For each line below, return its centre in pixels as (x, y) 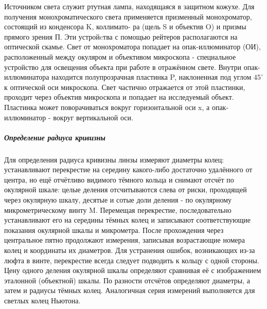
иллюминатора (27, 77)
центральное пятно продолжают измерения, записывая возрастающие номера (124, 240)
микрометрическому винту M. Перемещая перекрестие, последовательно (118, 210)
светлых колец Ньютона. (42, 300)
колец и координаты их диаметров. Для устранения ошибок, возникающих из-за (130, 250)
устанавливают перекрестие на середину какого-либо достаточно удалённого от (128, 169)
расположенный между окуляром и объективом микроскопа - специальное (120, 56)
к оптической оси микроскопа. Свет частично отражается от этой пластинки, (125, 87)
